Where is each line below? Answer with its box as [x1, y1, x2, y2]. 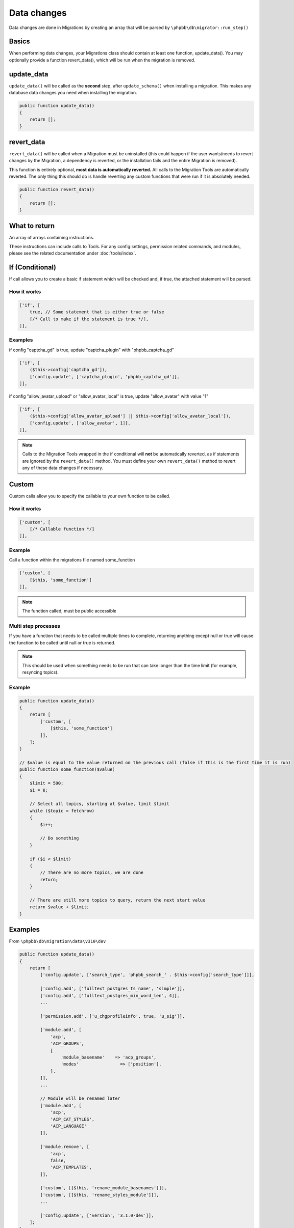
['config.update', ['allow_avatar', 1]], [29, 420, 131, 426]
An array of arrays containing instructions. [9, 234, 95, 240]
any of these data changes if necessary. [22, 465, 103, 471]
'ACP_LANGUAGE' [50, 1123, 87, 1129]
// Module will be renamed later [40, 1096, 121, 1101]
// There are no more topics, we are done [40, 870, 144, 875]
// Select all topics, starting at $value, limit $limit [29, 801, 170, 807]
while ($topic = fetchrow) [29, 808, 95, 813]
